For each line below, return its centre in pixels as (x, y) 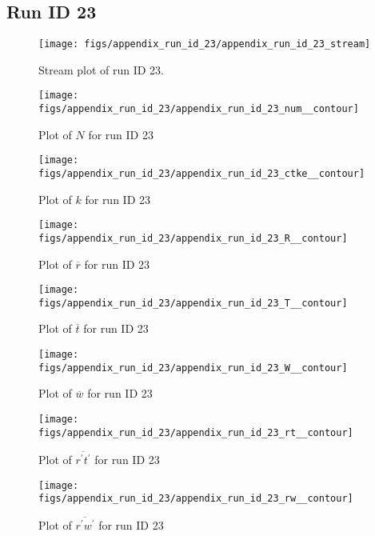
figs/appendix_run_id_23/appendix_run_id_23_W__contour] (193, 368)
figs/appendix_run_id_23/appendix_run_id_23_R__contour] (193, 238)
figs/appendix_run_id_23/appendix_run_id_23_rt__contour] (196, 432)
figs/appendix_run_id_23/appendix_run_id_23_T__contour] (193, 303)
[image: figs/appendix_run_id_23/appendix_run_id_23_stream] (205, 44)
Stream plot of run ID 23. (102, 69)
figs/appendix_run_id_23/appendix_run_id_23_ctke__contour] (202, 174)
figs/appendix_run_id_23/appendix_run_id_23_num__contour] (199, 109)
